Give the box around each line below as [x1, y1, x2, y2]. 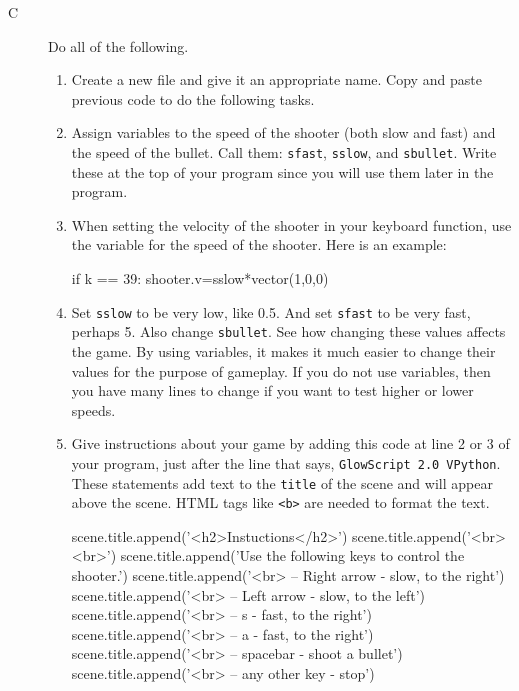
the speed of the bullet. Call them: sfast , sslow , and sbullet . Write [71, 141, 497, 162]
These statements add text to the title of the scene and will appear [71, 472, 493, 493]
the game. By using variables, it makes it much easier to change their [71, 340, 496, 361]
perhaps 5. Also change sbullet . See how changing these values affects [71, 321, 506, 342]
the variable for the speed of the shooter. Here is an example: [71, 234, 447, 255]
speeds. [71, 399, 116, 420]
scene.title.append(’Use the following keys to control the [120, 545, 465, 566]
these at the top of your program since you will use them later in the [71, 161, 494, 182]
